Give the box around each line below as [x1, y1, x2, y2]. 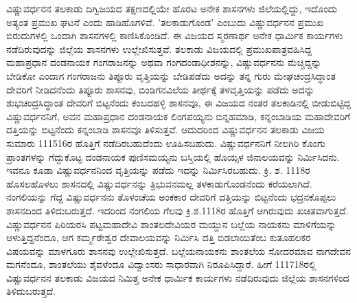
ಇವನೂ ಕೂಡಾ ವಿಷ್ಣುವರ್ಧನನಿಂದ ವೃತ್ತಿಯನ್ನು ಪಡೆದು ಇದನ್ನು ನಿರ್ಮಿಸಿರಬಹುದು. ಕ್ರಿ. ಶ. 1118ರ [6, 163, 310, 177]
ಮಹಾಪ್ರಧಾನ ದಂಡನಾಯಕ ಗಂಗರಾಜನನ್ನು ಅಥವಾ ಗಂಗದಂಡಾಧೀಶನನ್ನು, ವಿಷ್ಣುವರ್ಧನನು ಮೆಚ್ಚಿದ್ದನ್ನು [6, 55, 322, 69]
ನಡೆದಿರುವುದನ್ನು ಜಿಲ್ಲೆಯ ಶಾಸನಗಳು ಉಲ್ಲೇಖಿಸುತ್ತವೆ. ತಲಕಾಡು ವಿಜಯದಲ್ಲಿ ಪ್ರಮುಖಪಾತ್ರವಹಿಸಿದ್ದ [6, 41, 312, 56]
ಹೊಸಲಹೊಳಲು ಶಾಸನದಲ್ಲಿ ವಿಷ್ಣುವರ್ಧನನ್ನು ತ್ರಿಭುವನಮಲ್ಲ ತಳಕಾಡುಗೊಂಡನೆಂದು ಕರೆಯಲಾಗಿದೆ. [6, 176, 312, 190]
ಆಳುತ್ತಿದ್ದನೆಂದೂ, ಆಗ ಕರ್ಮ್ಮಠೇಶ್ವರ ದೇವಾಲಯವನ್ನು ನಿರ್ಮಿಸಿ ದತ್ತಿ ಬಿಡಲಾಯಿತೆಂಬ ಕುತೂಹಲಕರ [6, 230, 311, 245]
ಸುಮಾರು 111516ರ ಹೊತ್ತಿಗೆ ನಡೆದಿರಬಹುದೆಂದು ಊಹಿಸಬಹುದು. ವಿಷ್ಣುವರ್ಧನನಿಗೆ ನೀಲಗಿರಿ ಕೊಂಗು [6, 135, 326, 150]
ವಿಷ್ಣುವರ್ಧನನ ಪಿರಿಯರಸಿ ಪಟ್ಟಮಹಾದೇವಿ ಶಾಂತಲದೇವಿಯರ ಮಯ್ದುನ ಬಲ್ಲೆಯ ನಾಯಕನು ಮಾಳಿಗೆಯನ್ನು [6, 216, 336, 231]
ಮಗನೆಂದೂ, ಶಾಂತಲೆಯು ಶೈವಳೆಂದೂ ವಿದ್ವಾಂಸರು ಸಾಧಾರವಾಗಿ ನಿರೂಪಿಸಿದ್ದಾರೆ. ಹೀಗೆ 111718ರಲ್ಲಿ [6, 257, 316, 271]
